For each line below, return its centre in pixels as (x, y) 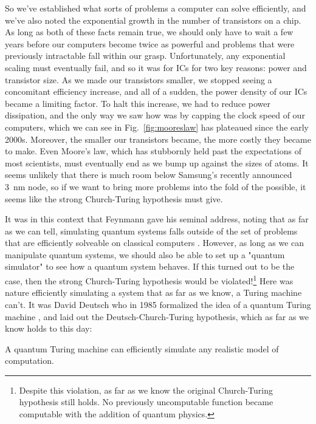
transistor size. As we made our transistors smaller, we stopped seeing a (139, 79)
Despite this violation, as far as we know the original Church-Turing (146, 390)
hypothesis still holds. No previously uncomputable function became (146, 402)
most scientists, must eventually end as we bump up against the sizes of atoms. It (157, 162)
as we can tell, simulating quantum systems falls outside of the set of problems (151, 231)
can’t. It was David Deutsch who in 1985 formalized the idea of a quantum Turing (158, 304)
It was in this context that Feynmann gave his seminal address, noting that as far (157, 219)
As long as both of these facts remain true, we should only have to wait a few (149, 32)
